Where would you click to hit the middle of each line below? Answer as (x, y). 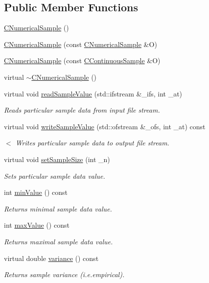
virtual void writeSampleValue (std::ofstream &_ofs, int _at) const (105, 126)
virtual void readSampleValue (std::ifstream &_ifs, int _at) (93, 93)
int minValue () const (36, 192)
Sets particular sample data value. (55, 176)
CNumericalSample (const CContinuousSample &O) (82, 60)
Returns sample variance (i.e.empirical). (64, 274)
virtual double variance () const (51, 258)
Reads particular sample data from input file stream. (82, 110)
